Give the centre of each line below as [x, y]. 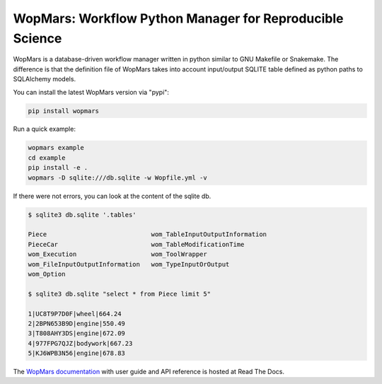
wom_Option [47, 274]
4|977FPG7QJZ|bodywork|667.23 [80, 343]
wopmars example [56, 148]
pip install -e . [58, 168]
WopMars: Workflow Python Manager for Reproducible [178, 18]
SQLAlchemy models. [45, 79]
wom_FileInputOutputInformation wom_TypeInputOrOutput [129, 264]
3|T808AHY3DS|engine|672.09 [76, 333]
